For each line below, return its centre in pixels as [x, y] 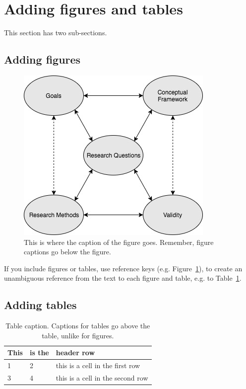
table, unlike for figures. [78, 335]
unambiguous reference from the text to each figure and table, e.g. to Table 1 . [123, 278]
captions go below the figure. [67, 252]
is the [39, 352]
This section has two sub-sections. [56, 33]
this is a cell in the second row [102, 377]
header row [75, 352]
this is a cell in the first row [98, 365]
